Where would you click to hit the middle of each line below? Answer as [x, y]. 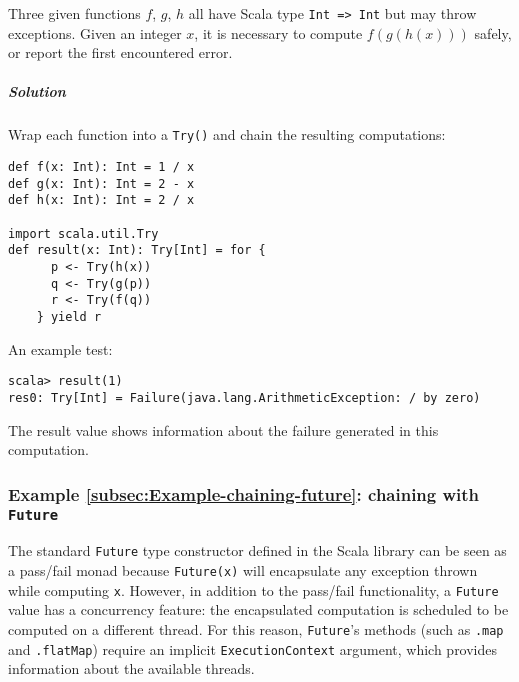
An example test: [60, 348]
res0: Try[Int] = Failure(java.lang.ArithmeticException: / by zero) [244, 397]
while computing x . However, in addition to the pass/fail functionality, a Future [253, 589]
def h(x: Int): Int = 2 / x [101, 200]
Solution [37, 91]
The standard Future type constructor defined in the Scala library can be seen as [257, 550]
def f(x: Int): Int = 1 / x [101, 167]
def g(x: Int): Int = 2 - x [101, 183]
